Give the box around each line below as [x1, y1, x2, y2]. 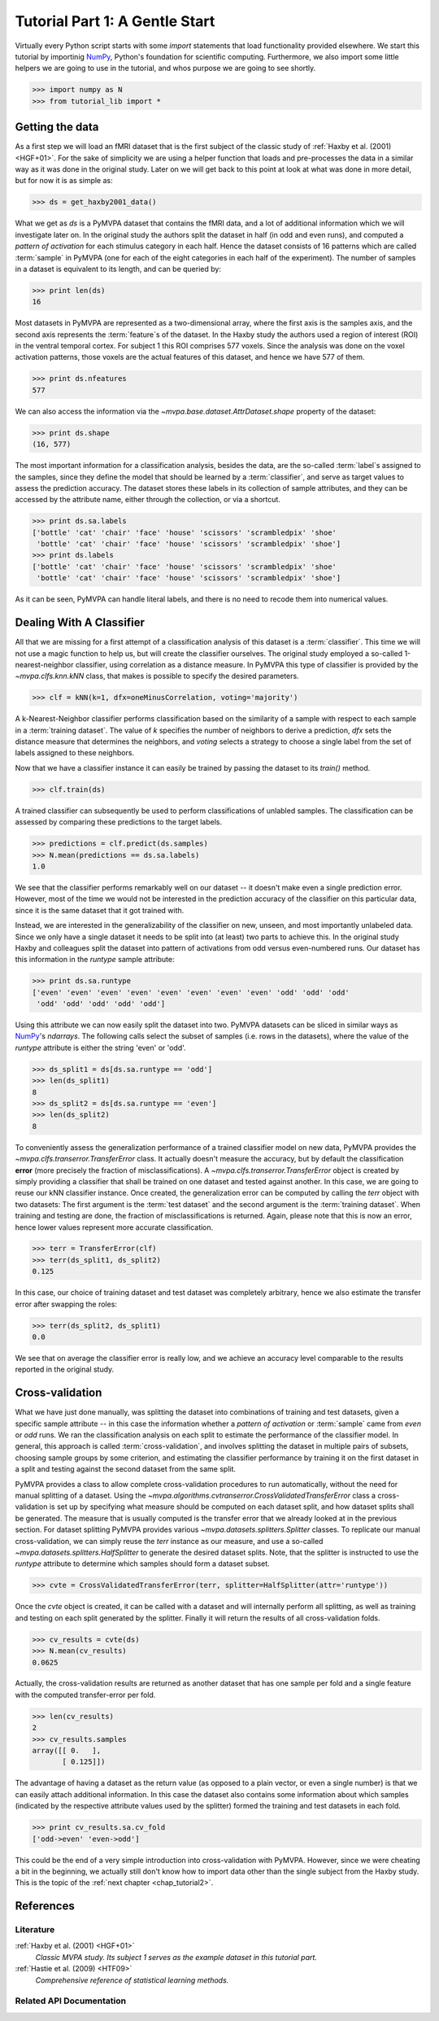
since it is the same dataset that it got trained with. [15, 905, 185, 915]
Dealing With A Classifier [15, 615, 146, 630]
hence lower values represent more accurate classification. [15, 1222, 214, 1232]
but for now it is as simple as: [15, 176, 113, 186]
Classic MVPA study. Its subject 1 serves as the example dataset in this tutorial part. [35, 1952, 317, 1962]
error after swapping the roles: [15, 1299, 118, 1309]
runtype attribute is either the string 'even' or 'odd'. [15, 1043, 186, 1052]
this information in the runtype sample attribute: [15, 955, 175, 965]
